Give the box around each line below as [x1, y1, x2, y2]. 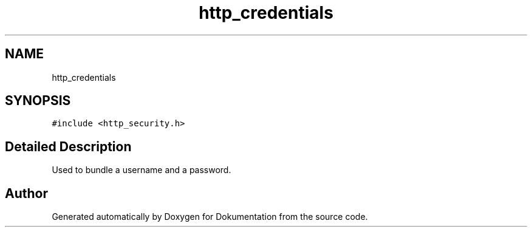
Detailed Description [5, 138, 132, 154]
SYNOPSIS [5, 93, 71, 109]
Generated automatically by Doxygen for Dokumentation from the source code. [52, 211, 368, 222]
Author [5, 185, 48, 201]
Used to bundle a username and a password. [52, 165, 231, 176]
